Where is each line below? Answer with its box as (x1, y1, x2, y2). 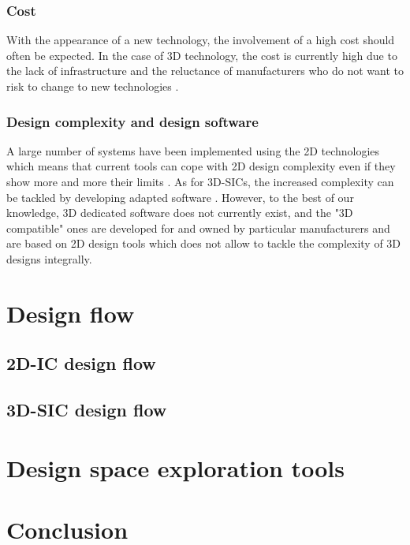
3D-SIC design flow (6, 398, 167, 422)
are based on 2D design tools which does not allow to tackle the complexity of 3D (6, 235, 401, 252)
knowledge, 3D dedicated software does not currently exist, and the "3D (6, 204, 353, 221)
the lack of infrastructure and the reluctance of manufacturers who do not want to (6, 62, 404, 79)
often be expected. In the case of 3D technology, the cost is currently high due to (6, 47, 397, 63)
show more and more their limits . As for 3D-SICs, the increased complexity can (6, 174, 394, 189)
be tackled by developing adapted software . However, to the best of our (6, 189, 354, 205)
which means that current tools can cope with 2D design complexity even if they (6, 158, 396, 174)
